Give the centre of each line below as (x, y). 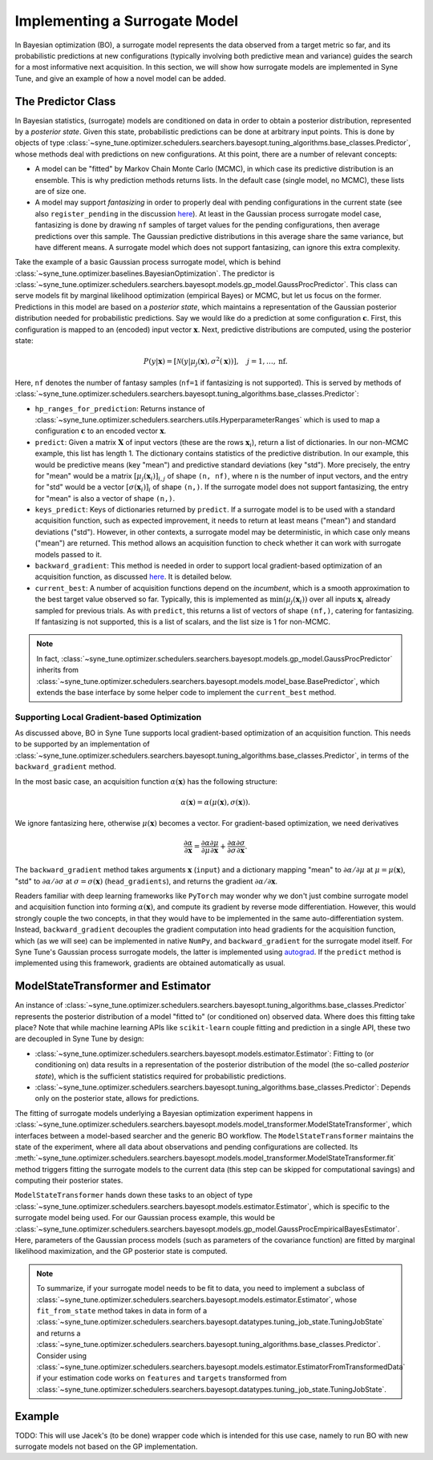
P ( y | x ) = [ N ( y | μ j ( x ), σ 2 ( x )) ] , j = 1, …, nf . (215, 362)
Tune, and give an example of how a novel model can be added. (120, 78)
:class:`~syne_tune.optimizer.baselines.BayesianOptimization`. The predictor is (145, 273)
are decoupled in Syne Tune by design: (79, 1039)
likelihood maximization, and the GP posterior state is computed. (121, 1252)
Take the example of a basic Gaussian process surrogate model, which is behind (148, 262)
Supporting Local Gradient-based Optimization (108, 717)
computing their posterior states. (69, 1181)
